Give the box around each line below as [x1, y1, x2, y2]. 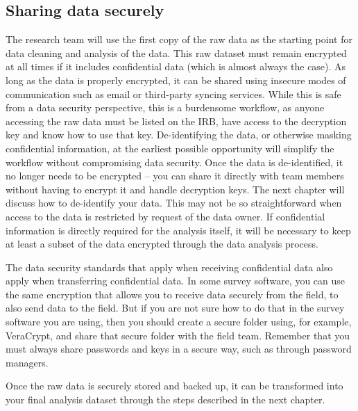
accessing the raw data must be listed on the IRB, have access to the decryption [6, 113, 347, 128]
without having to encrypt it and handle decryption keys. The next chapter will [6, 182, 345, 196]
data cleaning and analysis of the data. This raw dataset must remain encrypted [6, 45, 347, 60]
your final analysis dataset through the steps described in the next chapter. [6, 392, 325, 407]
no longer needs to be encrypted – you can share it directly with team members [6, 168, 344, 183]
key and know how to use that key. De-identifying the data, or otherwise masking [6, 127, 352, 142]
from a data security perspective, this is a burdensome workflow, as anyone [6, 100, 325, 115]
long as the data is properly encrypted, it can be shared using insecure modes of [6, 72, 346, 87]
